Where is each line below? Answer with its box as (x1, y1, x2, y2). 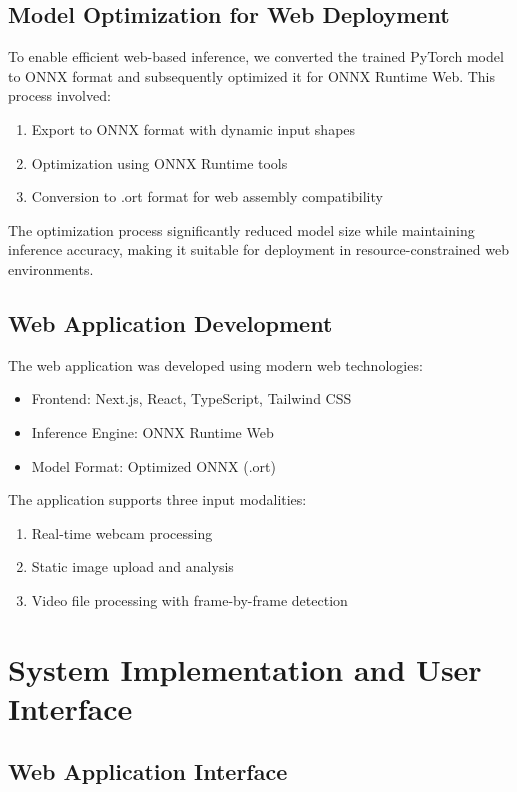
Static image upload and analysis (31, 556, 234, 577)
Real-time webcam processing (31, 522, 213, 543)
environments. (8, 258, 94, 279)
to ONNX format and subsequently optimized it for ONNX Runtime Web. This (8, 65, 496, 86)
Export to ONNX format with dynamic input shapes (31, 118, 356, 139)
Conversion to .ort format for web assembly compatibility (31, 186, 383, 207)
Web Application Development (8, 307, 333, 338)
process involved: (8, 85, 111, 106)
